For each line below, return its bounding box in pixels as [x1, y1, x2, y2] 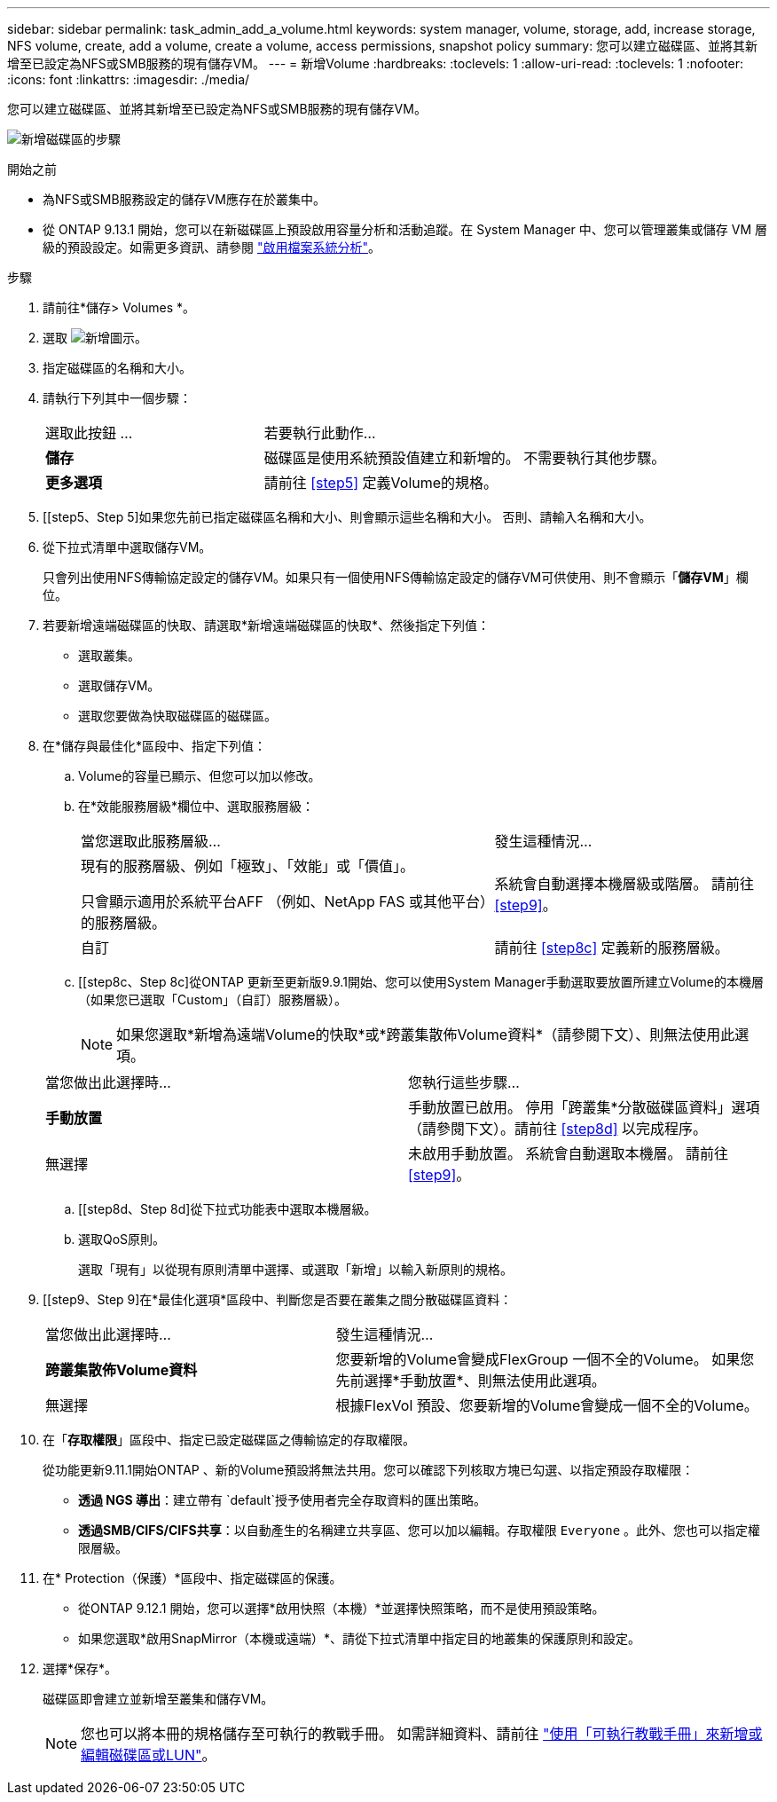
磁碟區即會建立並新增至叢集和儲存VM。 [43, 1691, 274, 1706]
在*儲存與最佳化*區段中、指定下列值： [43, 738, 267, 753]
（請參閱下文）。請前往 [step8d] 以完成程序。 [408, 1120, 708, 1137]
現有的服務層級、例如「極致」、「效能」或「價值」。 [81, 857, 415, 875]
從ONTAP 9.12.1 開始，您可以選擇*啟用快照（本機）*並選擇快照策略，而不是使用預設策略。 [78, 1601, 605, 1616]
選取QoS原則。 [78, 1231, 166, 1247]
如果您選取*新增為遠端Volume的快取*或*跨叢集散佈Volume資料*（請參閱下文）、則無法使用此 [116, 1026, 735, 1043]
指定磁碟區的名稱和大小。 [43, 360, 192, 375]
